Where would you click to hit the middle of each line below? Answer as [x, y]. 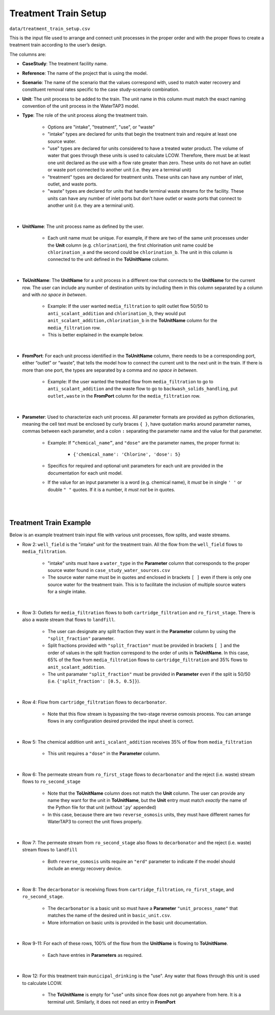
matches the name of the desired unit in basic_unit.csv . [109, 916]
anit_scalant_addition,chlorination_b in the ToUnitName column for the [132, 321]
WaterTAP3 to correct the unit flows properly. [95, 822]
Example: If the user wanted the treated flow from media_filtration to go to [130, 381]
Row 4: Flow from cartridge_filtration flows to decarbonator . [94, 702]
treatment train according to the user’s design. [58, 45]
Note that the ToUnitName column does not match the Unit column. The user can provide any [146, 793]
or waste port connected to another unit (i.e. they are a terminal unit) [119, 170]
